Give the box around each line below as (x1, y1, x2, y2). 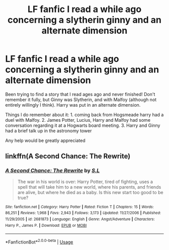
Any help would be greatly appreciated (5, 137, 86, 143)
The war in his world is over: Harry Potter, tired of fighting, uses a (17, 179, 153, 185)
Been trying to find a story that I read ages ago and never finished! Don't (5, 91, 155, 97)
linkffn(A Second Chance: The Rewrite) (5, 152, 131, 160)
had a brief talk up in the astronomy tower (5, 127, 92, 134)
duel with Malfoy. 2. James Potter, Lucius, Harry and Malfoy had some (5, 117, 151, 123)
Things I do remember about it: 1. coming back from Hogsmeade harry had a (5, 112, 164, 118)
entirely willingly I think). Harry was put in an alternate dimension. (5, 102, 141, 108)
